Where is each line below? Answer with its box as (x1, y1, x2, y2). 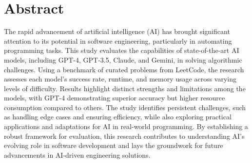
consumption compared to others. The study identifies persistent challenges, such (4, 102, 246, 112)
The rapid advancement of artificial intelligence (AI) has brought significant (4, 26, 230, 36)
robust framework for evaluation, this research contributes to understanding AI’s (4, 130, 245, 141)
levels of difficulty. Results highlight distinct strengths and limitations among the (4, 83, 246, 93)
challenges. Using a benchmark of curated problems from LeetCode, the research (4, 64, 244, 74)
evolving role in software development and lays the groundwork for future (4, 140, 223, 150)
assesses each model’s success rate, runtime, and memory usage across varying (4, 74, 237, 84)
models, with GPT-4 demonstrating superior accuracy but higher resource (4, 93, 225, 103)
